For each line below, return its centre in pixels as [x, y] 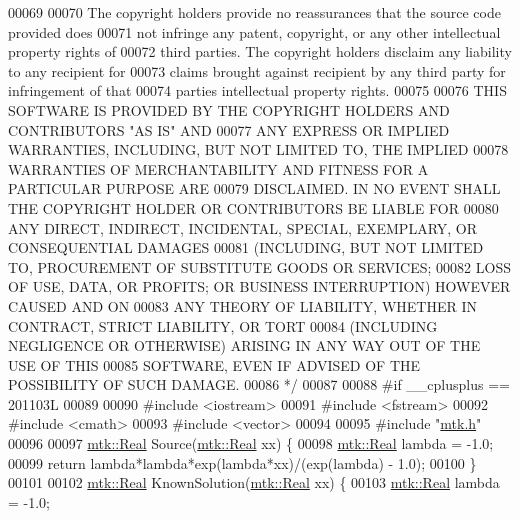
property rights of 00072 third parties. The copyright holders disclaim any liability [260, 51]
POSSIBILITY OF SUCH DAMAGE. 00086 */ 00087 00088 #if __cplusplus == [259, 384]
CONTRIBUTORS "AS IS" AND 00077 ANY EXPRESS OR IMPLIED [229, 129]
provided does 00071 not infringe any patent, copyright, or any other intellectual [254, 31]
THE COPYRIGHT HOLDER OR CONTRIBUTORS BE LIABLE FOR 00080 [253, 207]
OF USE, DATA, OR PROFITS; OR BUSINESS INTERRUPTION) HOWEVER [259, 286]
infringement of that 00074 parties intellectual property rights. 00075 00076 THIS [257, 90]
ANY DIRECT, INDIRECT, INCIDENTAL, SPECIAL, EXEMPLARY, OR [243, 227]
